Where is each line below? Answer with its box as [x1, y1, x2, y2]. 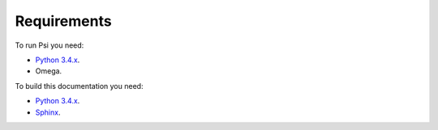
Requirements [15, 12, 113, 30]
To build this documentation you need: [15, 81, 144, 90]
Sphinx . [35, 107, 61, 117]
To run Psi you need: [15, 40, 84, 50]
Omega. [35, 66, 62, 76]
